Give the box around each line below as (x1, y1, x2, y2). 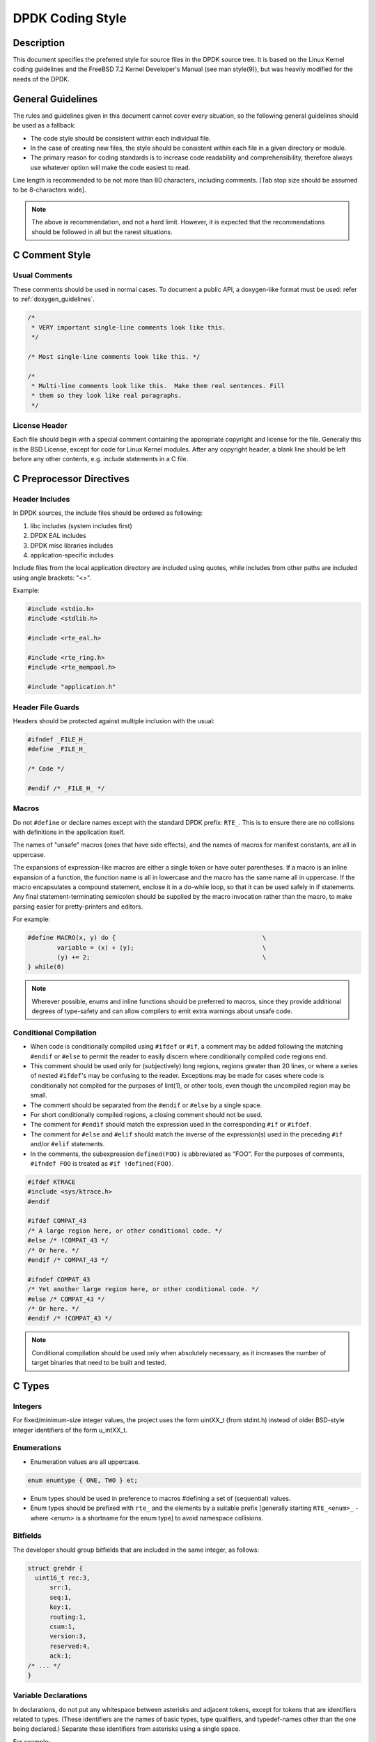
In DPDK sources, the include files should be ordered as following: (13, 509, 203, 517)
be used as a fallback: (13, 121, 76, 130)
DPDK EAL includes (30, 532, 86, 540)
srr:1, (49, 1584, 72, 1591)
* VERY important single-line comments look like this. (31, 323, 226, 331)
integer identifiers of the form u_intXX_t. (13, 1426, 128, 1434)
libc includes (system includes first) (30, 521, 132, 530)
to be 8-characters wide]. (13, 185, 86, 194)
